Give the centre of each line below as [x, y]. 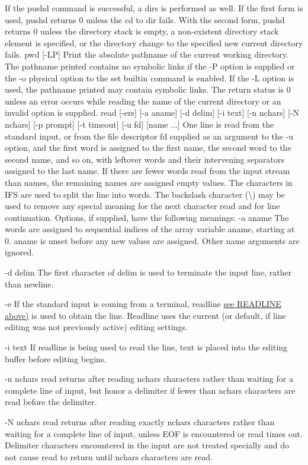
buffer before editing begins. [56, 358]
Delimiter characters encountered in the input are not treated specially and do [147, 445]
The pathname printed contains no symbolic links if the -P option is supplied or [150, 66]
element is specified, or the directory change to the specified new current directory [154, 42]
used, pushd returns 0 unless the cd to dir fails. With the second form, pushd [145, 19]
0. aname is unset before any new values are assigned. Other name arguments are [152, 240]
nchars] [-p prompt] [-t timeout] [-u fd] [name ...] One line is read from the [139, 124]
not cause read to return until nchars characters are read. [109, 456]
